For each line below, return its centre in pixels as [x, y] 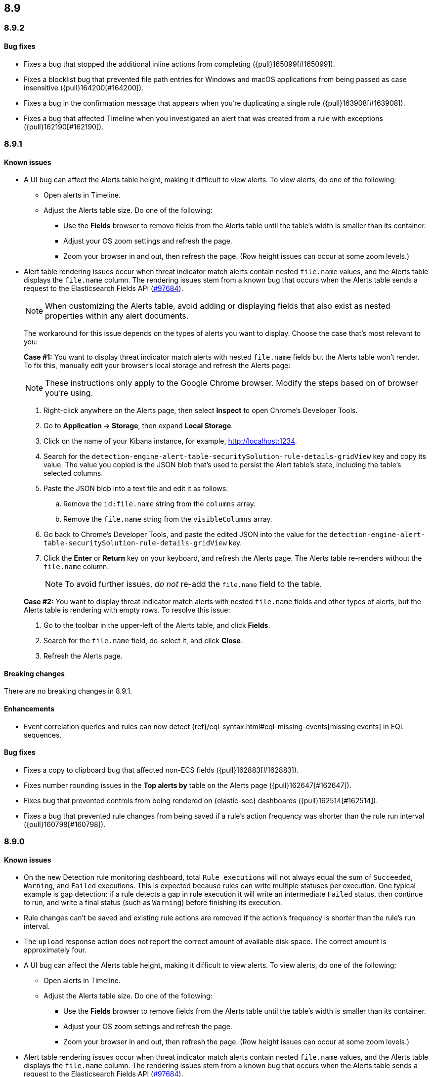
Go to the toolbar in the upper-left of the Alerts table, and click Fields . [157, 625]
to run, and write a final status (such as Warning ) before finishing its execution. [153, 903]
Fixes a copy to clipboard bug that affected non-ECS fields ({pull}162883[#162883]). [161, 770]
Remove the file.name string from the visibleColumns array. [168, 519]
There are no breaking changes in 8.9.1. [68, 691]
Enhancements [29, 709]
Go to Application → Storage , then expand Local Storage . [138, 426]
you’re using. [69, 393]
